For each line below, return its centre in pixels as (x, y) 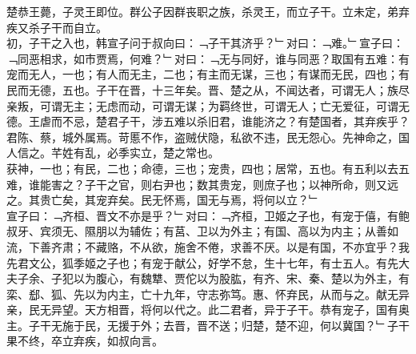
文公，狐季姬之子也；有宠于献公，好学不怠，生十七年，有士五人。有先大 (219, 262)
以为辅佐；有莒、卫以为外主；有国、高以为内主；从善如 (252, 231)
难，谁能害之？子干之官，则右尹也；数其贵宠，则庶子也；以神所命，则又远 (202, 184)
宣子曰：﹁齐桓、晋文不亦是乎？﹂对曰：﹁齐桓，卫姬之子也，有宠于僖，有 (202, 215)
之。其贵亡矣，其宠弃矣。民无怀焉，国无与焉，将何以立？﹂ (163, 200)
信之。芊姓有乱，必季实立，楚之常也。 (118, 153)
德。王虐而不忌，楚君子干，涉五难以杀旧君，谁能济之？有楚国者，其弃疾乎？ (208, 121)
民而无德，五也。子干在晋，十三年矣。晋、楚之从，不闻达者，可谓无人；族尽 (208, 89)
